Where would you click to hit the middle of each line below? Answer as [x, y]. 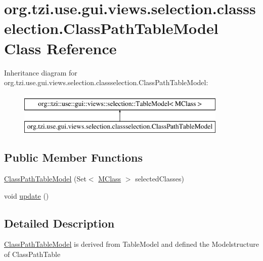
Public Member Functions [73, 157]
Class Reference [60, 48]
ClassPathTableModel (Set [45, 179]
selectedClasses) [160, 179]
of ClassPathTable [32, 254]
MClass [110, 179]
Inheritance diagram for [41, 72]
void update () [27, 195]
